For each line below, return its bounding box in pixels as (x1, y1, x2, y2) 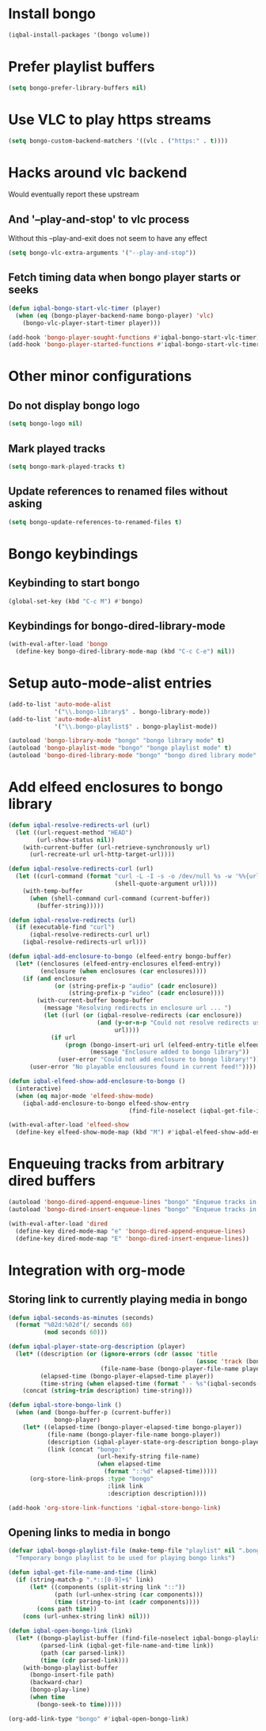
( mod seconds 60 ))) (43, 1329, 108, 1336)
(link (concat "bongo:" (47, 1445, 126, 1454)
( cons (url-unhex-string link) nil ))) (22, 1613, 150, 1621)
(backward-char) (28, 1679, 83, 1687)
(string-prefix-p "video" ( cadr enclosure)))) (68, 989, 225, 997)
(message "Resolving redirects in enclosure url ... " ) (43, 1004, 232, 1012)
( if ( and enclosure (22, 974, 87, 982)
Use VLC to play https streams (8, 110, 211, 128)
